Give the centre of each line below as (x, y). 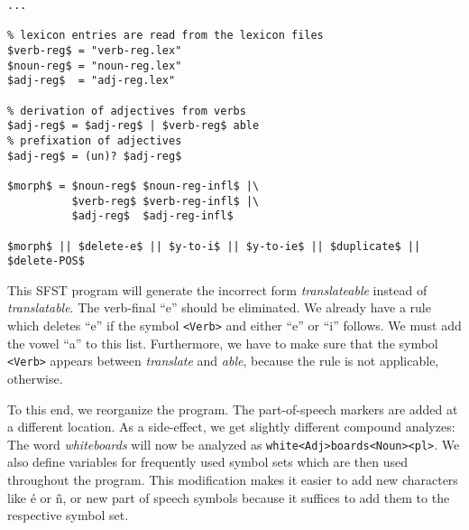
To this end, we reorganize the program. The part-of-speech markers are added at (233, 409)
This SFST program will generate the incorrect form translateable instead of (217, 289)
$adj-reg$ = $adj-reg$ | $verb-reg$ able (133, 126)
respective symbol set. (68, 515)
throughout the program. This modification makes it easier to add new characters (233, 479)
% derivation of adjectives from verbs (127, 111)
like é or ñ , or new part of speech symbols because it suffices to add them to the (229, 497)
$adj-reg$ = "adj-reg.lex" (92, 81)
